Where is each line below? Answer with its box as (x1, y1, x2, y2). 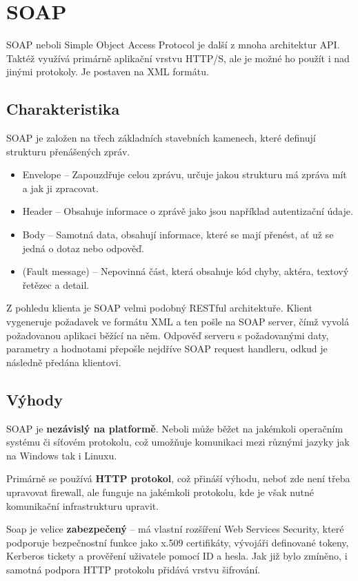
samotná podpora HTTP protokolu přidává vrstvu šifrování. (6, 562, 261, 576)
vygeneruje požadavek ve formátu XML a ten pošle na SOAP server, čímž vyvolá (6, 314, 349, 329)
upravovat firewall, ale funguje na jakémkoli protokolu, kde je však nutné (6, 485, 314, 499)
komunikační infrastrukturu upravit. (6, 498, 159, 513)
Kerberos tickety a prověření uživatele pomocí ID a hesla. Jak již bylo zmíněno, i (6, 549, 348, 563)
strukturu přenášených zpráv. (6, 144, 130, 158)
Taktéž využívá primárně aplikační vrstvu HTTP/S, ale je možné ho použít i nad (6, 50, 350, 65)
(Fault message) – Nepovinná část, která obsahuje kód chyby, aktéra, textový (22, 264, 349, 278)
